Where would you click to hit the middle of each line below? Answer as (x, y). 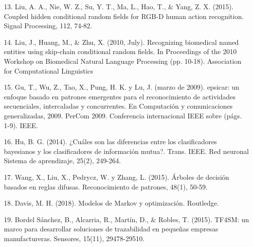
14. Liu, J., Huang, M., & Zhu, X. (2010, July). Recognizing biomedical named (121, 42)
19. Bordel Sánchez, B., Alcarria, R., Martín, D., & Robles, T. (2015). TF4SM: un (126, 219)
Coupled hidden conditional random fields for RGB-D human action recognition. (124, 16)
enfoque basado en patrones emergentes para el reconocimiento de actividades (120, 96)
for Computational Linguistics (49, 70)
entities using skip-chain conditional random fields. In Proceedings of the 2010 (120, 51)
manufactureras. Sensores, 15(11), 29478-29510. (74, 238)
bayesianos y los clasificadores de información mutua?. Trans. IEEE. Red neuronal (126, 151)
